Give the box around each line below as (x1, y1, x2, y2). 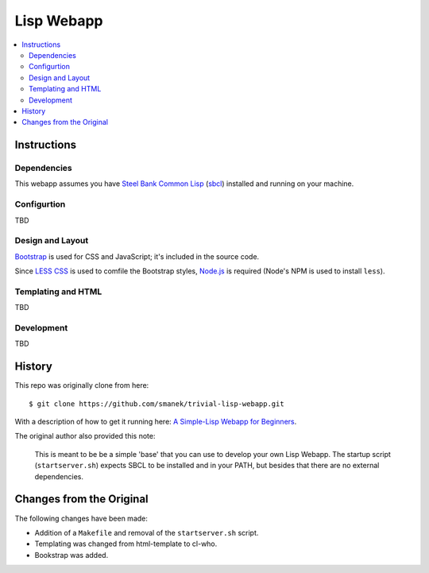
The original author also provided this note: (14, 432, 156, 441)
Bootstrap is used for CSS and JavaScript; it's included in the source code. (14, 251, 260, 261)
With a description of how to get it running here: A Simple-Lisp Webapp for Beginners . (14, 417, 297, 427)
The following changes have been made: (14, 513, 149, 523)
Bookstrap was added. (34, 550, 109, 559)
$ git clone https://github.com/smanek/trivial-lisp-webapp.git (29, 399, 285, 408)
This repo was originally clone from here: (14, 381, 149, 390)
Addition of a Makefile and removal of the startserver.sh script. (34, 528, 259, 537)
